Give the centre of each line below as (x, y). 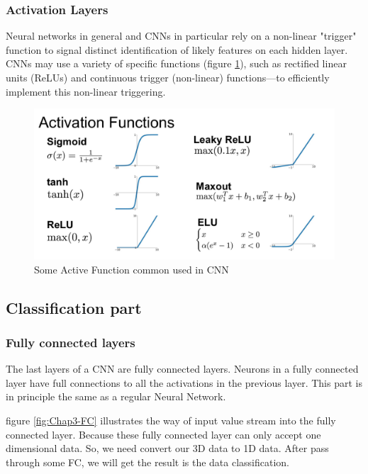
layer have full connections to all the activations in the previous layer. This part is (184, 382)
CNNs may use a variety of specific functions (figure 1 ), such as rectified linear (176, 63)
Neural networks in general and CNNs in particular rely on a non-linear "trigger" (181, 36)
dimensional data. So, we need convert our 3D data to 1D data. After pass (167, 448)
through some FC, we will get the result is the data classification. (148, 462)
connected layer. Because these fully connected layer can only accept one (163, 434)
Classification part (74, 307)
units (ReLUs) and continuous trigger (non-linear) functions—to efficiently (168, 77)
